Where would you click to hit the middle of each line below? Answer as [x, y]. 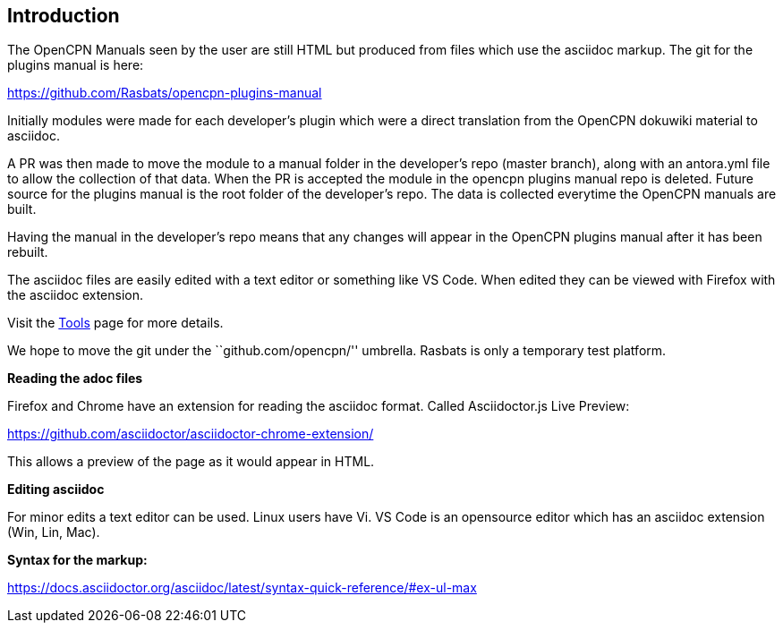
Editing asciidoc [56, 490]
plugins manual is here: [76, 65]
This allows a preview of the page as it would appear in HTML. [191, 462]
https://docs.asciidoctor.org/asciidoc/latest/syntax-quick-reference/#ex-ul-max [242, 588]
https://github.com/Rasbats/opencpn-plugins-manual [165, 93]
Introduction [64, 16]
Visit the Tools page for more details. [115, 323]
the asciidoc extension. [76, 295]
